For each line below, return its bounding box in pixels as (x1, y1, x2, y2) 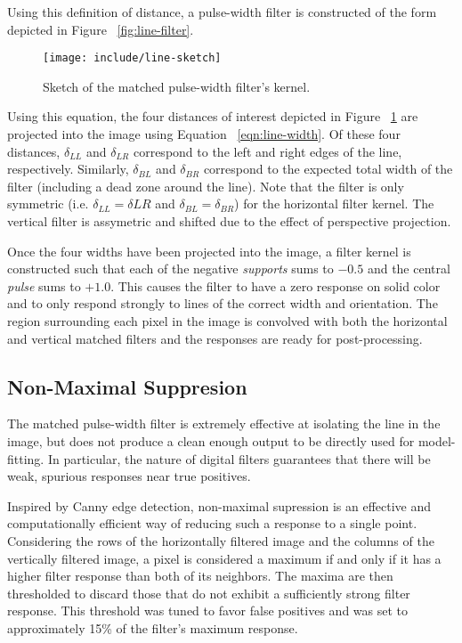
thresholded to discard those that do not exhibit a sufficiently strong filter (7, 583, 410, 602)
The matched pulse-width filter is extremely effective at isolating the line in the (7, 414, 441, 433)
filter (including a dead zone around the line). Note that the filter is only (7, 176, 404, 195)
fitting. (7, 449, 45, 468)
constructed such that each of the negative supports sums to (7, 259, 334, 278)
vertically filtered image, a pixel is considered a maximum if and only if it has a (7, 549, 442, 567)
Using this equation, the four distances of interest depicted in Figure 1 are (7, 107, 418, 126)
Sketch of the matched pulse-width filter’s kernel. (43, 77, 311, 95)
